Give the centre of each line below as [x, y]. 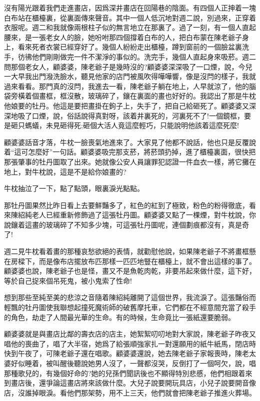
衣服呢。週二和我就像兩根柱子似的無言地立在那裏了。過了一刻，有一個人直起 [130, 27]
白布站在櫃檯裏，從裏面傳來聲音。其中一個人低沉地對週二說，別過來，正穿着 [130, 17]
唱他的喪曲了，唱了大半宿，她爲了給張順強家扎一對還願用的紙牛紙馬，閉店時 [130, 343]
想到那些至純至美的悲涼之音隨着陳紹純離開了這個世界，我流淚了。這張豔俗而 [130, 297]
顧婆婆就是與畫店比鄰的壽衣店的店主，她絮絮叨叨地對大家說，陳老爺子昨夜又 [130, 334]
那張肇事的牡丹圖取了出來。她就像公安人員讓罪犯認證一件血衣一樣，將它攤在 [130, 161]
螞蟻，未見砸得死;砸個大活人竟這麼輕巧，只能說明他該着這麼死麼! [132, 125]
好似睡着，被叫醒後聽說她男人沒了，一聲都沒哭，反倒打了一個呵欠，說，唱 [133, 363]
